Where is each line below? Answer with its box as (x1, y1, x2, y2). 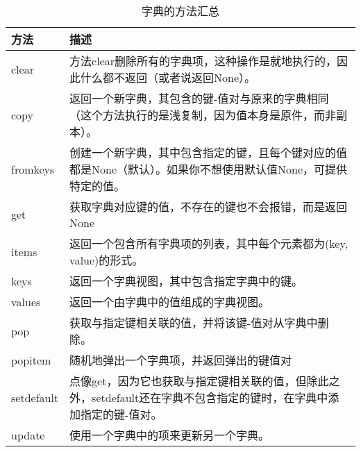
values (11, 293, 41, 310)
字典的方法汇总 (141, 3, 219, 19)
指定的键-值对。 (81, 406, 162, 422)
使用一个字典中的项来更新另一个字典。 (69, 427, 270, 443)
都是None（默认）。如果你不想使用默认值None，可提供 (69, 161, 348, 177)
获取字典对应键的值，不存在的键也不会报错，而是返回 (69, 199, 348, 215)
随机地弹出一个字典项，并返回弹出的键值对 (69, 352, 292, 368)
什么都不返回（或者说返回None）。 (81, 69, 256, 85)
